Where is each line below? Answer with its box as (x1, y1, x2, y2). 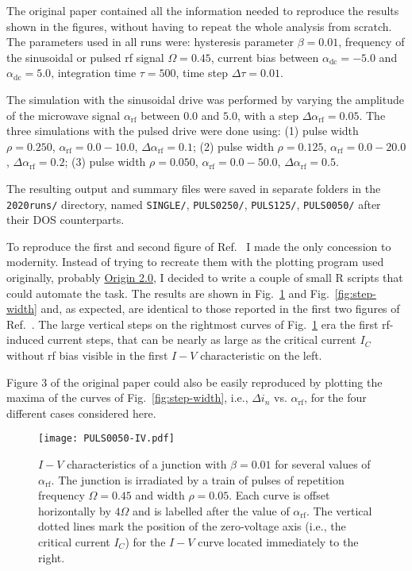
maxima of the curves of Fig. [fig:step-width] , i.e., (6, 389, 248, 406)
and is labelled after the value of (132, 502, 290, 519)
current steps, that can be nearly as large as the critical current (48, 331, 356, 348)
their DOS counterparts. (6, 211, 125, 228)
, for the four (304, 389, 367, 406)
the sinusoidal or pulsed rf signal (6, 48, 164, 65)
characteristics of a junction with (67, 455, 227, 472)
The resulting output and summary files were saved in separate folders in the (6, 179, 381, 196)
